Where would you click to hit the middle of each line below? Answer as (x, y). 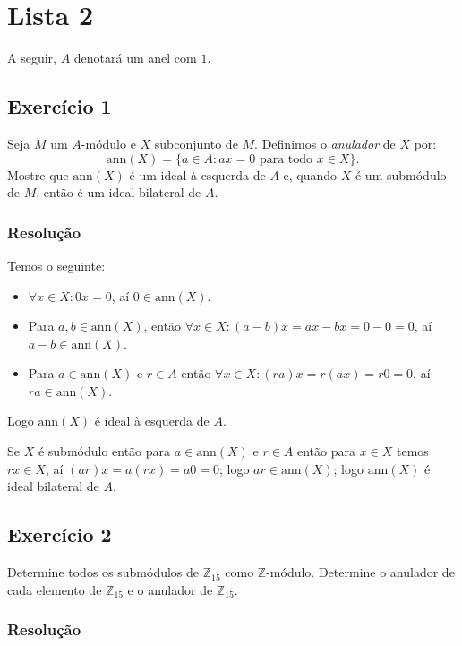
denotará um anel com (135, 58)
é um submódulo (401, 174)
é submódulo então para (104, 451)
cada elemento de (55, 589)
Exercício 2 (60, 534)
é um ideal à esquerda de (197, 174)
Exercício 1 (60, 106)
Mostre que (38, 174)
